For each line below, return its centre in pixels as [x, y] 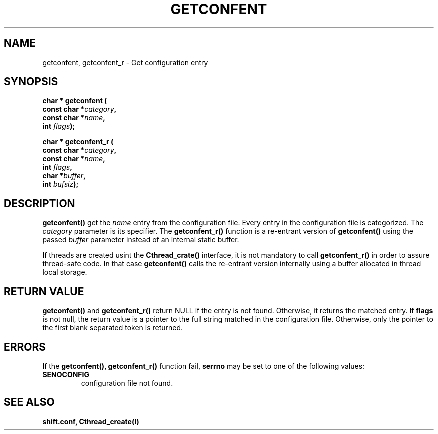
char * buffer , [64, 176]
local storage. [65, 272]
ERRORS [25, 347]
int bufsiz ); [61, 184]
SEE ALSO [29, 402]
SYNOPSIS [31, 82]
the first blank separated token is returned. [113, 328]
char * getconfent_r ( [78, 142]
